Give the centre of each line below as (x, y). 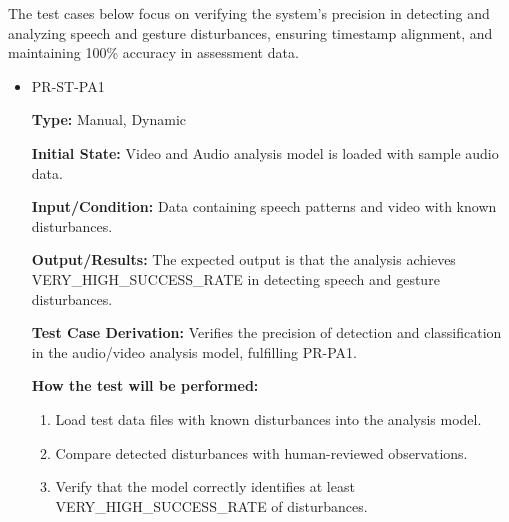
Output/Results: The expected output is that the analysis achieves (243, 259)
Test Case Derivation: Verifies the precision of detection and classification (266, 332)
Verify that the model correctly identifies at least (205, 486)
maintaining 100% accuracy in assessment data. (153, 52)
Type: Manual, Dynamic (109, 119)
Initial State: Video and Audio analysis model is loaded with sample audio (265, 152)
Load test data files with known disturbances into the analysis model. (268, 418)
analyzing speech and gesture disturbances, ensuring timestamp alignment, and (250, 32)
